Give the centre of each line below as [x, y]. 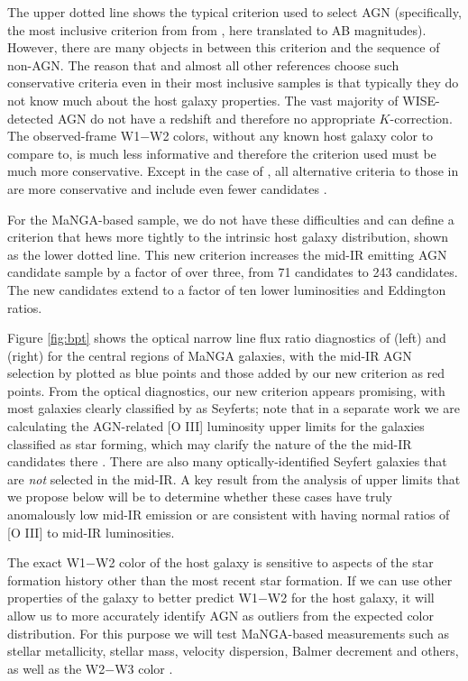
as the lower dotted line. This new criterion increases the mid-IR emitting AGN [227, 254]
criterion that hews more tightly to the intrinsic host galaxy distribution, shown [228, 237]
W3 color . [144, 668]
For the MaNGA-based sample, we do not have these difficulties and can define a [231, 219]
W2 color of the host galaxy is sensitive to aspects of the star [265, 562]
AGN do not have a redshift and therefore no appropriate [216, 118]
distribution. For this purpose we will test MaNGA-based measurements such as [228, 633]
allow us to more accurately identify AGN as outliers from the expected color [220, 615]
